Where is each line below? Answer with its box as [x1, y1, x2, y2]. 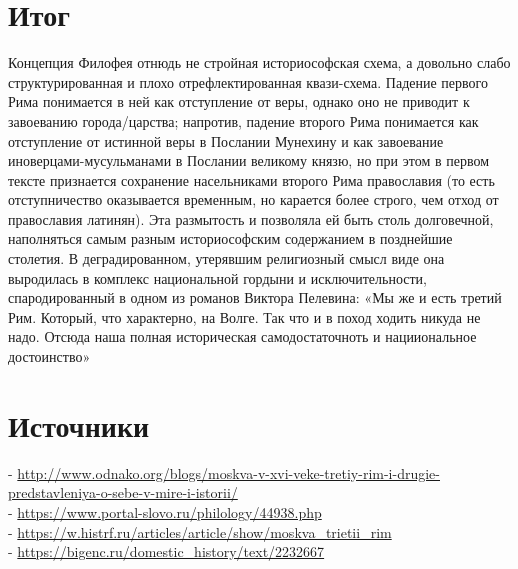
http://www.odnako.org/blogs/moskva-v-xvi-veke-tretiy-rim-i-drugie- [17, 462, 440, 483]
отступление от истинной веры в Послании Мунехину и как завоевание [8, 130, 444, 151]
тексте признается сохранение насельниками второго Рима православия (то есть [8, 169, 495, 190]
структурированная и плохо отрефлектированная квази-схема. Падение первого [8, 71, 488, 92]
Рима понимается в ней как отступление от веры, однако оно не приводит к [8, 91, 470, 112]
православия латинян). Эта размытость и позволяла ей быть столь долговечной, [8, 208, 494, 229]
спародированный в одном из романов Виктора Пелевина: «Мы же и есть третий [8, 287, 502, 308]
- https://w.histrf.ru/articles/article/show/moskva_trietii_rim [8, 521, 392, 542]
